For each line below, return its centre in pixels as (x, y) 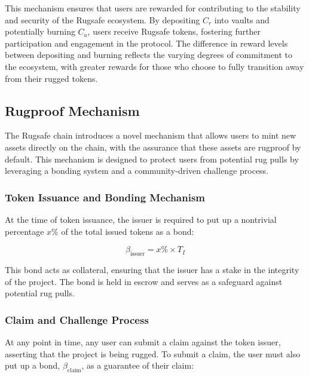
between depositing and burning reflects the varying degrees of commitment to (149, 55)
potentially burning (40, 31)
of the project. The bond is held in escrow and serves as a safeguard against (144, 281)
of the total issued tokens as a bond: (128, 231)
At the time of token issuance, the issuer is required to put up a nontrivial (141, 219)
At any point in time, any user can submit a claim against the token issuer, (143, 341)
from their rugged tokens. (51, 78)
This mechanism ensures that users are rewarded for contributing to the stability (153, 8)
